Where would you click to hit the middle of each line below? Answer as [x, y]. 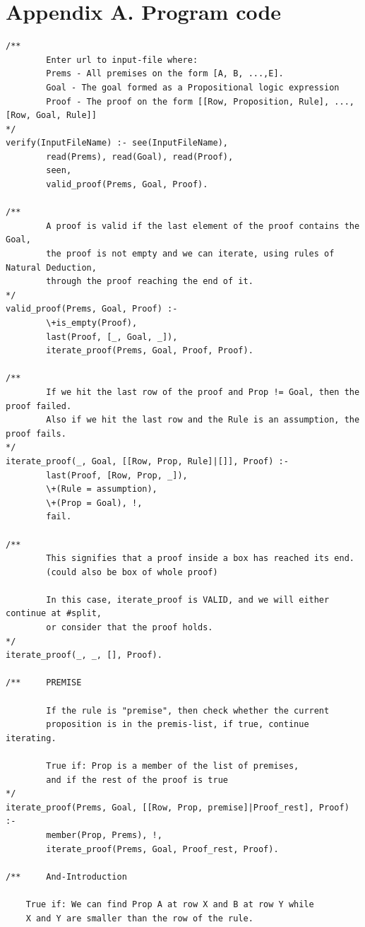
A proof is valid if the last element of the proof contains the [203, 226]
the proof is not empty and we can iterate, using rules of [190, 254]
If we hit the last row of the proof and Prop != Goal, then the [203, 392]
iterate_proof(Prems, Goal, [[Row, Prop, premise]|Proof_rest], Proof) [178, 807]
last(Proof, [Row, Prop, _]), [117, 475]
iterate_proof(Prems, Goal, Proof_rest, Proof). [162, 849]
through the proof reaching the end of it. [150, 282]
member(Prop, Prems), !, [104, 835]
